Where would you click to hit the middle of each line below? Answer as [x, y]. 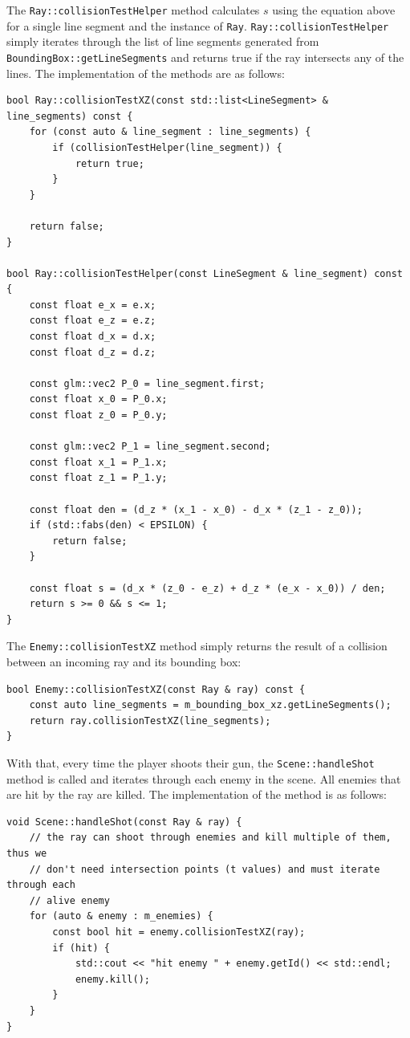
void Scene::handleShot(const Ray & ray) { [124, 822]
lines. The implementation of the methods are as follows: [146, 73]
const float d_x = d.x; [93, 337]
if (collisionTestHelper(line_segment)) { [167, 147]
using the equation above [334, 10]
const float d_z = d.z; [93, 352]
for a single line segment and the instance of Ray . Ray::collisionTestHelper [198, 25]
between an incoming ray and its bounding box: [124, 661]
